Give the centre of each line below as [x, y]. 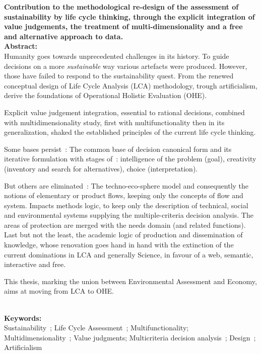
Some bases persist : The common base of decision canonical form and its [118, 149]
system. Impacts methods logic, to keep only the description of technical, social [126, 205]
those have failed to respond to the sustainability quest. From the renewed [119, 76]
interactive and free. [35, 264]
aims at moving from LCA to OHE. [59, 291]
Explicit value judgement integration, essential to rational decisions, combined [124, 112]
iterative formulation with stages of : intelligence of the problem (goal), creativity [130, 159]
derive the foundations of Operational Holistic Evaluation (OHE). [106, 95]
